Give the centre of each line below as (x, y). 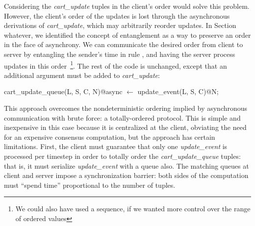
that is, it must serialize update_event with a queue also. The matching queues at (127, 165)
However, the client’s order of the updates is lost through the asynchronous (117, 15)
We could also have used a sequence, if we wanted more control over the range (133, 209)
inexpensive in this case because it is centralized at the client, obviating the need (125, 127)
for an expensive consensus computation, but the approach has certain (110, 137)
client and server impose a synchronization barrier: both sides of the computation (126, 175)
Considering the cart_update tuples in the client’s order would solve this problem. (127, 6)
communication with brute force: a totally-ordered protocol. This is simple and (122, 117)
